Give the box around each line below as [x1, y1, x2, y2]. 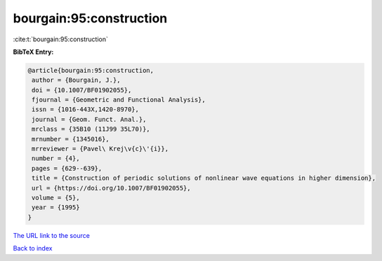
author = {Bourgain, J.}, [32, 76, 121, 84]
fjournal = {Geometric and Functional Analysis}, [32, 96, 206, 104]
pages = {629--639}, [32, 164, 103, 172]
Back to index [13, 244, 53, 253]
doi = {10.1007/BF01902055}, [32, 86, 132, 94]
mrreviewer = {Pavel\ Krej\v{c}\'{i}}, [32, 145, 169, 153]
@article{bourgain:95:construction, [27, 66, 154, 74]
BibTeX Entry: [13, 48, 54, 56]
